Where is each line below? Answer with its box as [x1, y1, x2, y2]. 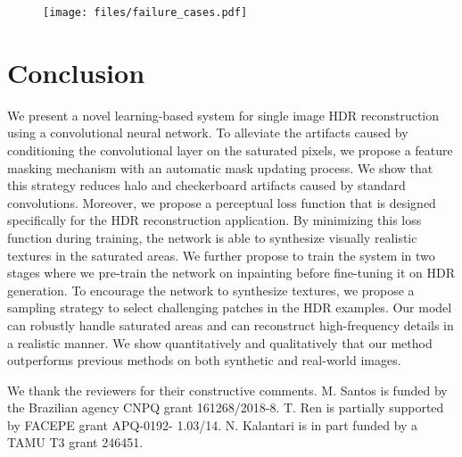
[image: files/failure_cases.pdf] [43, 6, 248, 19]
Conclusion [7, 54, 145, 90]
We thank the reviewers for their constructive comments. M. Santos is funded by [7, 380, 448, 399]
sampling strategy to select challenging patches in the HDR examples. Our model [7, 298, 452, 317]
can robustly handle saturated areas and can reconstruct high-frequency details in [7, 315, 454, 334]
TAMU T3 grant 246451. [7, 433, 144, 452]
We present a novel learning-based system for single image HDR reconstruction [7, 105, 440, 124]
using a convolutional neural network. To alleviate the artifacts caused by [7, 123, 408, 142]
